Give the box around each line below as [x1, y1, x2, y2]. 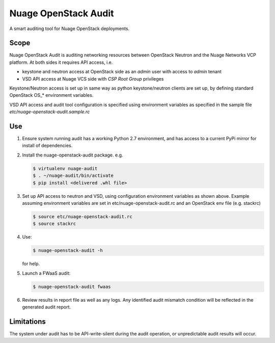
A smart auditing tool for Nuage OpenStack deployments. [9, 25, 130, 32]
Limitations [9, 317, 46, 326]
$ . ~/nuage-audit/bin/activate [33, 173, 114, 178]
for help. [22, 260, 40, 267]
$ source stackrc [33, 221, 76, 227]
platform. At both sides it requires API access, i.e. [9, 59, 113, 65]
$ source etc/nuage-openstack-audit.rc [33, 214, 132, 219]
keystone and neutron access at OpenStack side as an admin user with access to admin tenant [22, 69, 222, 75]
